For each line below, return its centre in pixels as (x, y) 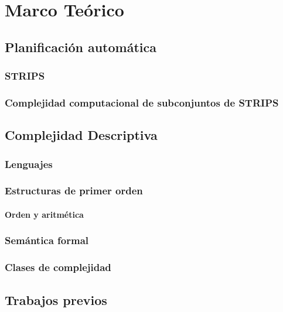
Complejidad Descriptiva (81, 135)
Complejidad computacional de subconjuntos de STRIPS (142, 102)
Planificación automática (81, 47)
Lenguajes (29, 164)
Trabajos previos (56, 299)
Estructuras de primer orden (74, 191)
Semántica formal (47, 240)
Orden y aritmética (44, 214)
